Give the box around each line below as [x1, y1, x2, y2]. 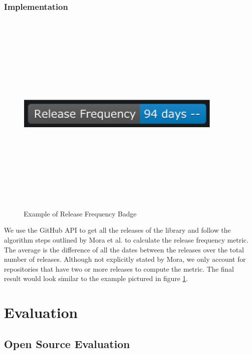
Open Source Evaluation [4, 336, 130, 351]
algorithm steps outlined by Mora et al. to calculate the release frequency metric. [4, 234, 249, 245]
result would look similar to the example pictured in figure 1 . [4, 273, 188, 283]
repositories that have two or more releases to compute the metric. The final [4, 263, 234, 274]
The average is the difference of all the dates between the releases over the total [4, 244, 244, 254]
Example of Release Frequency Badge [24, 208, 137, 218]
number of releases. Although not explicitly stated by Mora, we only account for [4, 254, 246, 264]
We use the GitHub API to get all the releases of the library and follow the [4, 225, 231, 235]
